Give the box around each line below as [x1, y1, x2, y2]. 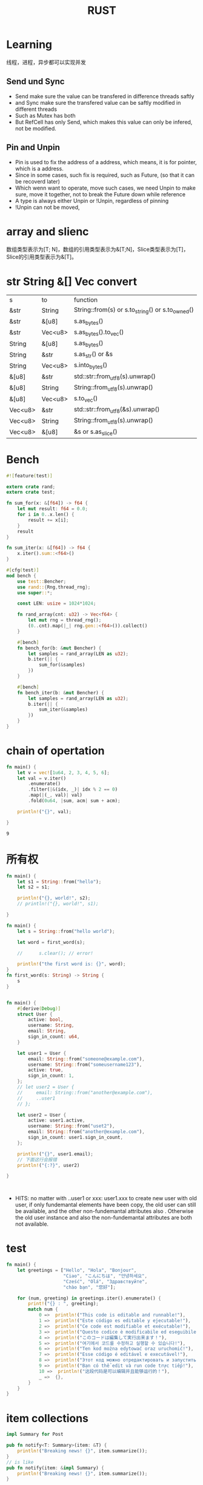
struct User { [17, 1011, 53, 1017]
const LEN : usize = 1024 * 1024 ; [17, 600, 96, 606]
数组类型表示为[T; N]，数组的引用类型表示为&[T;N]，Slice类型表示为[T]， [6, 245, 189, 253]
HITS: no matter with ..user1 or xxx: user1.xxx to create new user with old [15, 1195, 197, 1202]
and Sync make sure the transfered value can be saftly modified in [15, 99, 181, 106]
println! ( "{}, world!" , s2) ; [17, 895, 91, 902]
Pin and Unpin [6, 142, 61, 153]
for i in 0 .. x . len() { [17, 511, 75, 517]
